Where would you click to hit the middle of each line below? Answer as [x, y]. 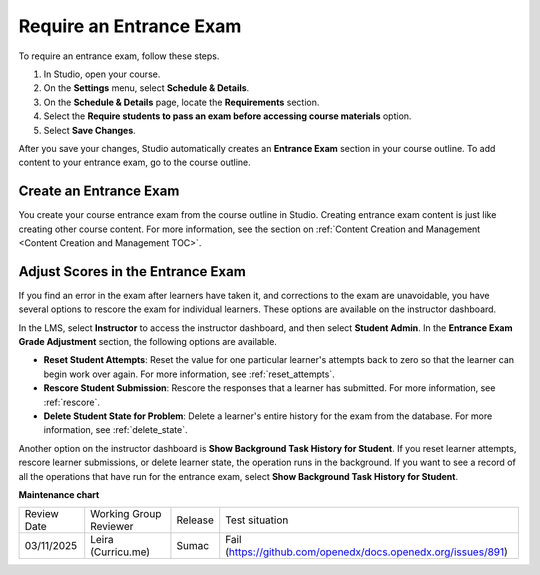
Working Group [126, 514]
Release [195, 520]
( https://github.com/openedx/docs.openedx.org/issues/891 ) [367, 552]
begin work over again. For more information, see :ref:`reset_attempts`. [189, 374]
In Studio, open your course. [102, 74]
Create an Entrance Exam [99, 191]
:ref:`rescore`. [71, 402]
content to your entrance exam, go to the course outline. [134, 162]
